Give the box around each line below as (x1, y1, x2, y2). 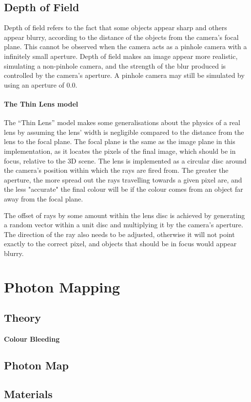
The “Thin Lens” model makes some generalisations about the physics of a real (4, 117, 240, 128)
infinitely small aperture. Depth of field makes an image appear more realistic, (4, 51, 238, 61)
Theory (4, 310, 41, 325)
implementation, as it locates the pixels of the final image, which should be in (4, 146, 236, 156)
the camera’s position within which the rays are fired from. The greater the (4, 165, 229, 175)
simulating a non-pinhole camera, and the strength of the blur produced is (4, 60, 226, 71)
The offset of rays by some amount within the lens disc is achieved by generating (4, 210, 245, 220)
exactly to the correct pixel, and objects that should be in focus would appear (4, 238, 237, 249)
